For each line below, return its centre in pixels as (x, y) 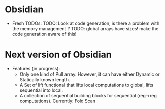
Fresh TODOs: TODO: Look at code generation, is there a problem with (86, 23)
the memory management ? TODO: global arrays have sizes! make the (85, 28)
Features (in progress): (36, 68)
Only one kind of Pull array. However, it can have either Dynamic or (90, 74)
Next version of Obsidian (58, 55)
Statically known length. (45, 79)
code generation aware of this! (44, 34)
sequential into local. (41, 90)
